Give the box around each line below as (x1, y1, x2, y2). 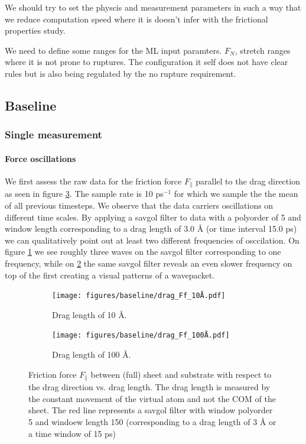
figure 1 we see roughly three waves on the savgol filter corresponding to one (5, 245, 281, 258)
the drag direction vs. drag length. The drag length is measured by (28, 381, 271, 393)
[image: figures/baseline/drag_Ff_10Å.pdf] (52, 291, 226, 300)
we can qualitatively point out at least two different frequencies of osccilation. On (5, 234, 300, 246)
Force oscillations (5, 152, 76, 164)
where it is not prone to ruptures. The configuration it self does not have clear (5, 56, 288, 68)
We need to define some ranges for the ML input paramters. (5, 44, 222, 56)
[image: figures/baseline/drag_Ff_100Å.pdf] (52, 331, 230, 340)
